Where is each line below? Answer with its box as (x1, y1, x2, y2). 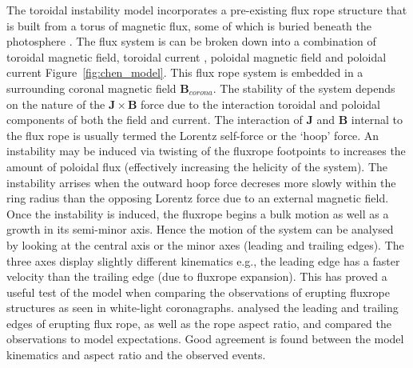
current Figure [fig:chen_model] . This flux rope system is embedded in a (6, 64, 363, 81)
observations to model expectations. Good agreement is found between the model (6, 330, 404, 347)
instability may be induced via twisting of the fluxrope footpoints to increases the (6, 142, 406, 159)
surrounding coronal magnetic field (6, 79, 177, 96)
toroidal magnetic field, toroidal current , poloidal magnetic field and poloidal (6, 48, 387, 65)
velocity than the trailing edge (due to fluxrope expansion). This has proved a (6, 268, 387, 285)
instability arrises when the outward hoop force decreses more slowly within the (6, 174, 396, 190)
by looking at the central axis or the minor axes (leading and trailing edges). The (6, 236, 404, 253)
